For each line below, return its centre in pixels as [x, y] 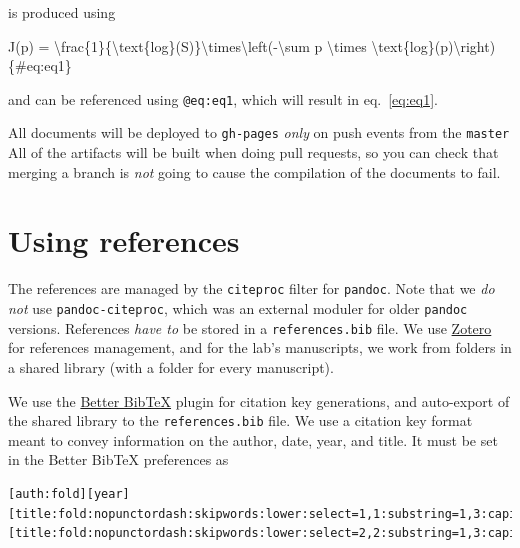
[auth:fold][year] [69, 494]
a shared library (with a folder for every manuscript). [171, 366]
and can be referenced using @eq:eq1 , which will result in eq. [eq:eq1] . [223, 98]
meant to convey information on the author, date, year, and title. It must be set [253, 439]
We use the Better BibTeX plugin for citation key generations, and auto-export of [259, 400]
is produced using [62, 12]
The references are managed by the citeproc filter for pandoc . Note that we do [251, 288]
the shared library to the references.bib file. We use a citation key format [240, 420]
